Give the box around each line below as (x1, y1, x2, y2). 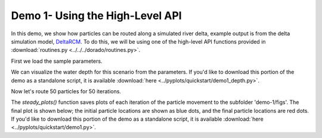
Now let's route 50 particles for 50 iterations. (11, 87, 122, 95)
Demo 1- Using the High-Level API (11, 9, 182, 22)
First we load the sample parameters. (11, 57, 103, 65)
